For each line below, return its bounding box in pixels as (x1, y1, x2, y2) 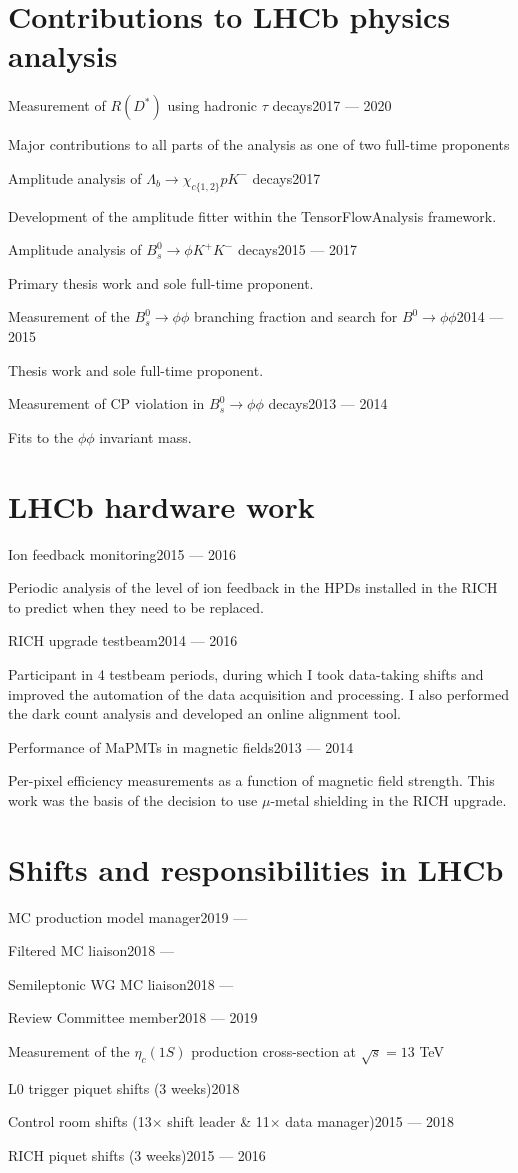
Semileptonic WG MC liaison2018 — (8, 973, 234, 994)
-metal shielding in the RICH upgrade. (270, 789, 507, 810)
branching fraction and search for (193, 306, 398, 327)
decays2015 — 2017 (237, 239, 357, 260)
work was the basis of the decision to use (8, 789, 258, 810)
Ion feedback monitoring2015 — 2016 (8, 543, 236, 564)
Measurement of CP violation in (8, 393, 205, 414)
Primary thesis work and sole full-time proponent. (8, 272, 314, 293)
